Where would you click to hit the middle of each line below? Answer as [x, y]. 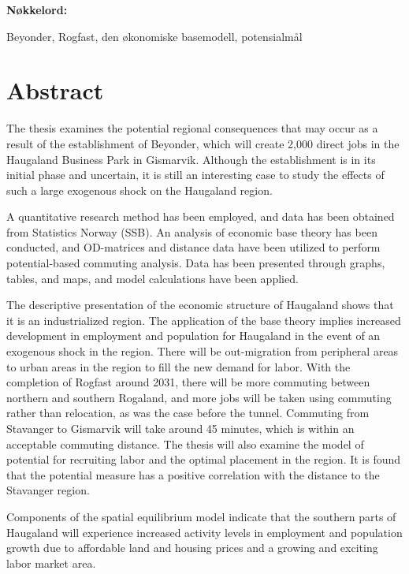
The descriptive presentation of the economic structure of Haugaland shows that [200, 305]
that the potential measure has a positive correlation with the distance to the [193, 474]
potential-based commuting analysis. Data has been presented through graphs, [196, 263]
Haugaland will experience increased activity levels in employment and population [204, 532]
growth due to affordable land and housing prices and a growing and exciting [192, 548]
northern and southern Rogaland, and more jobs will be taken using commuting [199, 397]
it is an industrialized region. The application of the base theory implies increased [204, 320]
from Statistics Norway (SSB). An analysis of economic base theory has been [192, 231]
